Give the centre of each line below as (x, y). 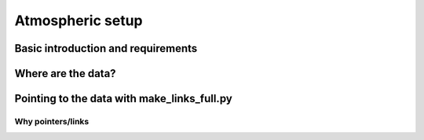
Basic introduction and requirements (106, 48)
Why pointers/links (52, 121)
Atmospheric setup (79, 20)
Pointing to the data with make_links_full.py (124, 99)
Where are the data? (66, 74)
